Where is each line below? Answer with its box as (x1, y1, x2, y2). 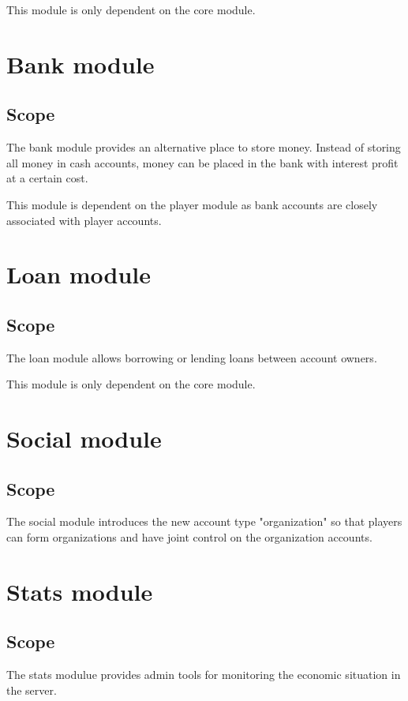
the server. (6, 681, 57, 698)
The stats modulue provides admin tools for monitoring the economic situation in (6, 666, 401, 683)
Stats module (6, 575, 153, 607)
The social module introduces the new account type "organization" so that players (6, 513, 402, 530)
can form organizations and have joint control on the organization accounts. (6, 529, 372, 545)
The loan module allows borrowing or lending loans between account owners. (6, 349, 377, 365)
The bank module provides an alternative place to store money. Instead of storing (6, 139, 401, 156)
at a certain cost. (6, 170, 88, 186)
